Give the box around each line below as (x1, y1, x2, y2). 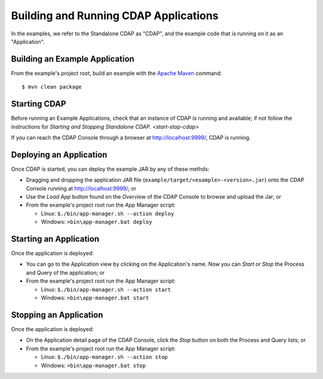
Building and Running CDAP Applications (11, 9, 219, 22)
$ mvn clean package (22, 84, 82, 90)
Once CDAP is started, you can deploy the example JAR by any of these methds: (11, 165, 209, 172)
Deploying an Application (11, 150, 108, 160)
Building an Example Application (11, 54, 135, 64)
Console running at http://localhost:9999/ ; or (26, 184, 137, 192)
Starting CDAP (11, 99, 66, 109)
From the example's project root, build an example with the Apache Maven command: (11, 69, 222, 77)
